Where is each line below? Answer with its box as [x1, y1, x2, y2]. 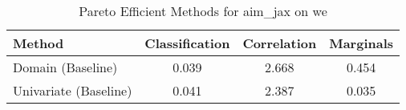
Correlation [242, 34, 317, 52]
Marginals [329, 34, 394, 52]
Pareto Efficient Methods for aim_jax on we [79, 2, 327, 20]
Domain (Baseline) [13, 58, 118, 76]
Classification [144, 34, 230, 52]
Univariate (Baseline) [13, 81, 132, 100]
